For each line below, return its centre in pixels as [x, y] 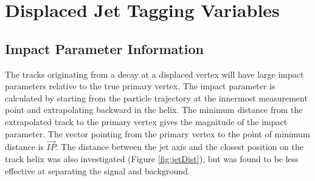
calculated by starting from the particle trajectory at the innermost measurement [156, 97]
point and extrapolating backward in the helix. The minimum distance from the [154, 110]
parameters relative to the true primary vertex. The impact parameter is [140, 86]
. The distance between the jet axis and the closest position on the [179, 147]
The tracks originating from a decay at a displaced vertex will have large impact [154, 74]
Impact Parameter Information [104, 48]
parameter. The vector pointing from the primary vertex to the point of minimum [157, 133]
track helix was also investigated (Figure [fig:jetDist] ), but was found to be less [152, 158]
